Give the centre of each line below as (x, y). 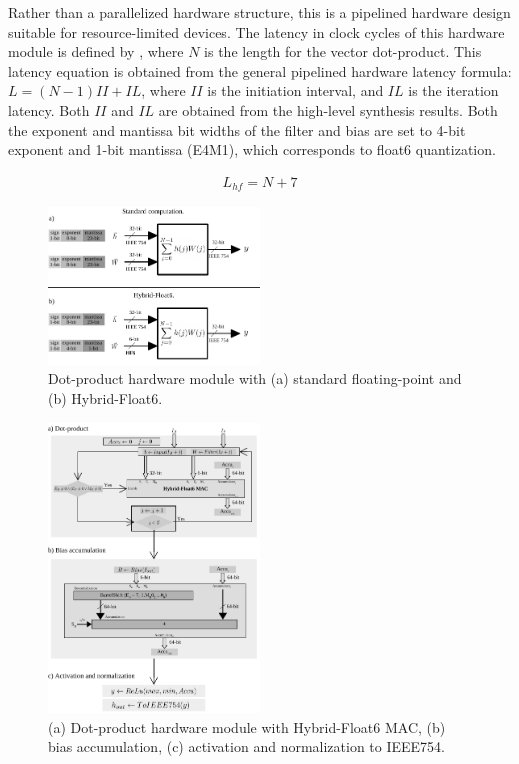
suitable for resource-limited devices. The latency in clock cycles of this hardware (256, 31)
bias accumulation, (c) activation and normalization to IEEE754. (247, 746)
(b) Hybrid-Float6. (105, 397)
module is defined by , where (96, 51)
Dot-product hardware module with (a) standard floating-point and (255, 378)
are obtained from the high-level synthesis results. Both (328, 109)
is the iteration (453, 90)
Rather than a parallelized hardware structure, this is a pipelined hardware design (259, 12)
